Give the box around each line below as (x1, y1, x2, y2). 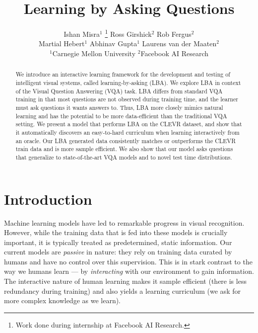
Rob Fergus (157, 28, 192, 39)
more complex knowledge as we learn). (4, 295, 121, 306)
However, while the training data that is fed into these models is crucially (4, 227, 228, 238)
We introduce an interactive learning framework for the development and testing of (15, 70, 230, 79)
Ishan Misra (64, 28, 100, 39)
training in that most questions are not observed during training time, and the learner (15, 95, 238, 103)
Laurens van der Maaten (142, 38, 217, 49)
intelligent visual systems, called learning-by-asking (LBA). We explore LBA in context (15, 79, 241, 87)
